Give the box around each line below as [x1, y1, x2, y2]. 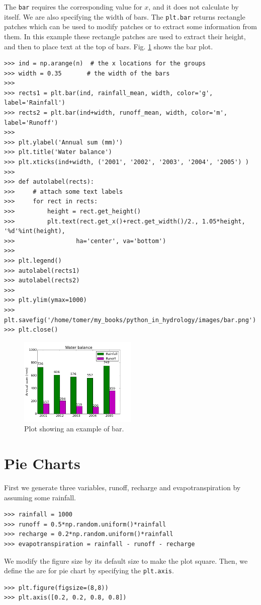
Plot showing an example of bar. [24, 423, 124, 434]
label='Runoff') [4, 119, 58, 126]
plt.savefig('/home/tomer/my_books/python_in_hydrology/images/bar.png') [4, 316, 256, 324]
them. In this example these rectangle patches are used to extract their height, [4, 31, 246, 41]
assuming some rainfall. [4, 492, 76, 502]
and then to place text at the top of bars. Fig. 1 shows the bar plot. [4, 41, 213, 51]
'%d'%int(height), [4, 228, 65, 235]
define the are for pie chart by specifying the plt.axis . [4, 565, 174, 576]
